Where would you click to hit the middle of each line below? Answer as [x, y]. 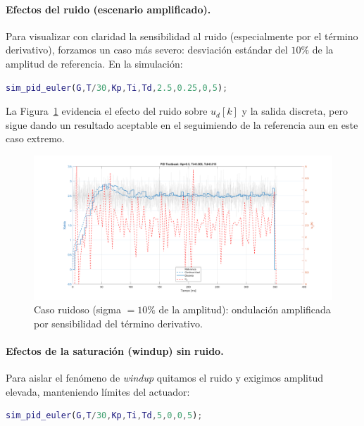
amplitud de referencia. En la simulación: [94, 63]
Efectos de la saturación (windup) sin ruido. [115, 350]
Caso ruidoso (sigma [77, 309]
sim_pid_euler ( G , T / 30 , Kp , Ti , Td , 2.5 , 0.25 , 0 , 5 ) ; [117, 88]
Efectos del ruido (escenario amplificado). [108, 9]
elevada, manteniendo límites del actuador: [98, 391]
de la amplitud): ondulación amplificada [245, 309]
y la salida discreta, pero [295, 111]
